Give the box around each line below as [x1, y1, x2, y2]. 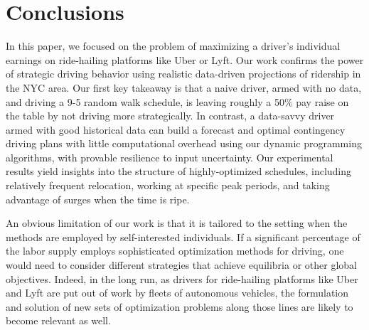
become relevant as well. [6, 313, 111, 328]
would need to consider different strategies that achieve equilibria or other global [6, 257, 357, 272]
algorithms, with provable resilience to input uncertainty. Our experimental [6, 149, 333, 164]
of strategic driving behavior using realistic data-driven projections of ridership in [6, 66, 361, 81]
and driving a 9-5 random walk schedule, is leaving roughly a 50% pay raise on [6, 94, 349, 109]
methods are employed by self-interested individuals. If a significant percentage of [6, 229, 360, 244]
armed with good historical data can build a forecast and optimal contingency [6, 122, 346, 137]
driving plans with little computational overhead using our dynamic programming [6, 136, 362, 151]
